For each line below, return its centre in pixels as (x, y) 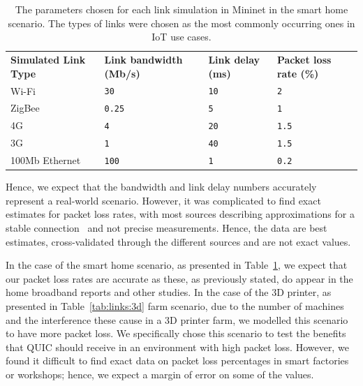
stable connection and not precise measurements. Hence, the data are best (166, 228)
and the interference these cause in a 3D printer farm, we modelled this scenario (177, 319)
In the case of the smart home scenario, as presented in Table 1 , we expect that (177, 265)
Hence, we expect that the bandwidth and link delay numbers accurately (161, 187)
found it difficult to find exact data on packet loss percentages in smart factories (177, 361)
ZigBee (25, 108)
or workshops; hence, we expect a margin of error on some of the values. (160, 374)
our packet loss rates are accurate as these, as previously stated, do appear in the (179, 278)
